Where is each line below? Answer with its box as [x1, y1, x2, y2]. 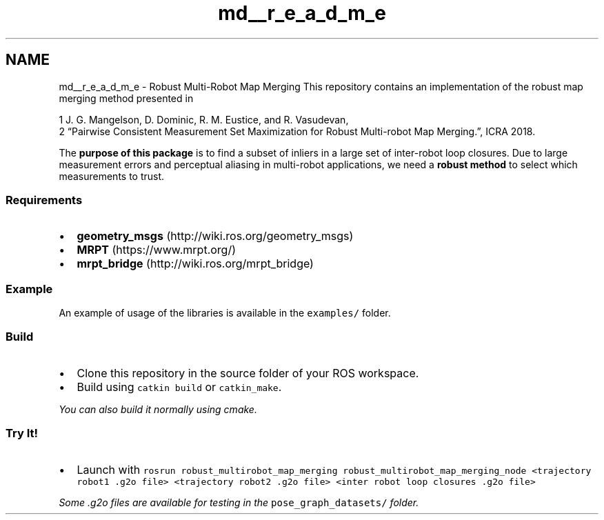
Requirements [6, 192, 83, 207]
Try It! [6, 426, 38, 441]
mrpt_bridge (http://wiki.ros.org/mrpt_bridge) [77, 257, 314, 271]
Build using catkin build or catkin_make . [77, 379, 282, 394]
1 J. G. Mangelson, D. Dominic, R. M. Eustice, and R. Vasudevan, [59, 113, 349, 126]
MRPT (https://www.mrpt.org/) [77, 243, 236, 257]
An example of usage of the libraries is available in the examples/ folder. [59, 307, 391, 319]
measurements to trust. [59, 170, 165, 182]
